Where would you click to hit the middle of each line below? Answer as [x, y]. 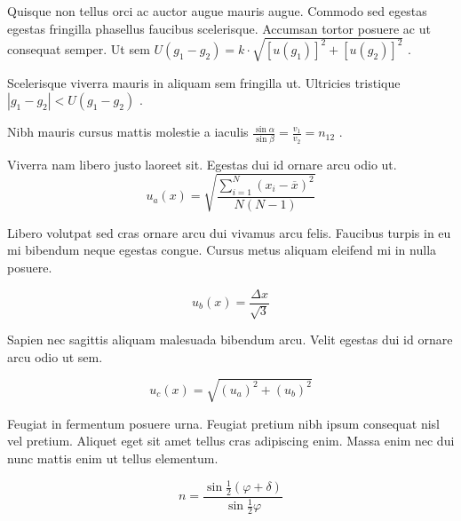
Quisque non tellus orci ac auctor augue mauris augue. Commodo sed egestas [217, 11]
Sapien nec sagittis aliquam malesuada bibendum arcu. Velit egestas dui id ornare [230, 339]
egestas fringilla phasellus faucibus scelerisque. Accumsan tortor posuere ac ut [219, 28]
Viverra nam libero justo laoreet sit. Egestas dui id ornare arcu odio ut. [202, 164]
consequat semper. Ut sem [79, 49]
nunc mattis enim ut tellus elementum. [113, 458]
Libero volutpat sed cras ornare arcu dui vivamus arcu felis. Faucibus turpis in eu [229, 232]
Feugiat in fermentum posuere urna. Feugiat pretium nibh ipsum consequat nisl [224, 423]
